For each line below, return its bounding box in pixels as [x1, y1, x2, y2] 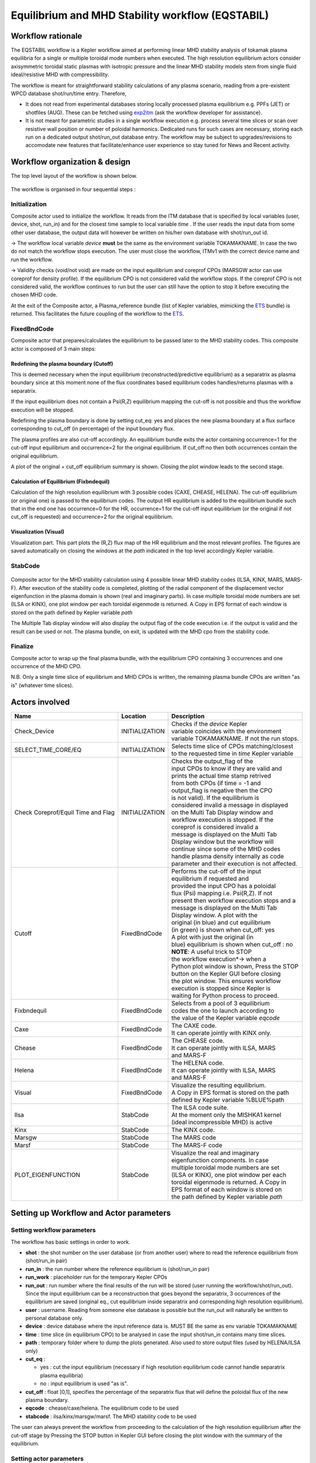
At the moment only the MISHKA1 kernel [171, 1111, 281, 1119]
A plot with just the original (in [171, 933, 254, 941]
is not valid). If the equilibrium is [171, 794, 260, 802]
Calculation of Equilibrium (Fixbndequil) [11, 478, 110, 485]
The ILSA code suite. [171, 1103, 229, 1111]
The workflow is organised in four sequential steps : [11, 186, 136, 193]
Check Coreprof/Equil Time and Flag [14, 808, 115, 816]
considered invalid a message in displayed [171, 801, 288, 809]
